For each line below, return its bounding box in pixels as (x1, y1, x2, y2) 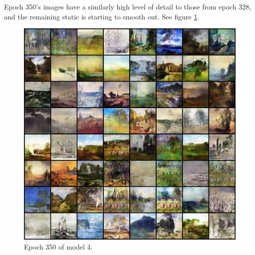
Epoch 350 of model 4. (24, 241, 93, 252)
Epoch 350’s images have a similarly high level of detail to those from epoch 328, (4, 1, 252, 11)
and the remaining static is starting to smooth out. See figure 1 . (4, 11, 200, 21)
